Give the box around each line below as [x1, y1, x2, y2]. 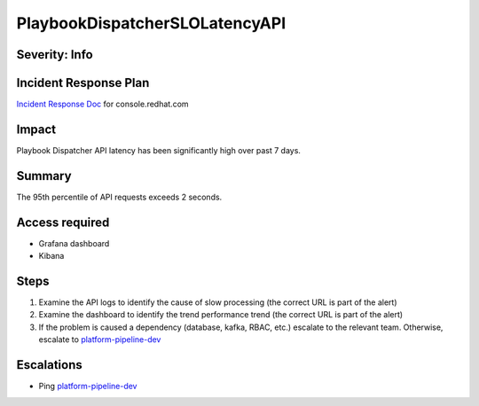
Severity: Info [16, 47, 93, 62]
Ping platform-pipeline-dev [38, 381, 137, 392]
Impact [16, 121, 57, 137]
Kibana [38, 251, 65, 262]
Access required [16, 215, 110, 230]
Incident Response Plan [16, 75, 150, 90]
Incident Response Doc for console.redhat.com [16, 98, 190, 110]
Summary [16, 168, 72, 183]
